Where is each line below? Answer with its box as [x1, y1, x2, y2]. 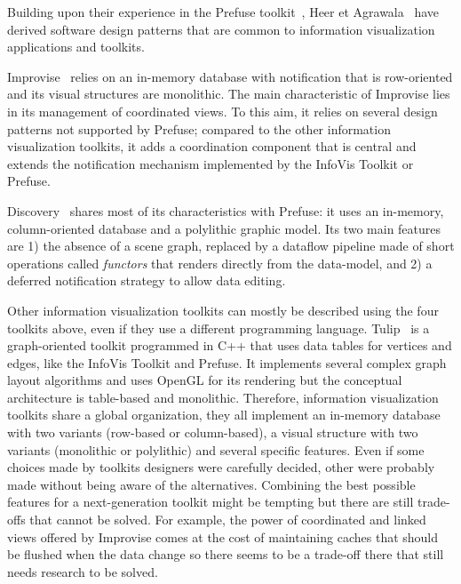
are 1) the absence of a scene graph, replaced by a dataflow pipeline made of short [7, 236, 455, 255]
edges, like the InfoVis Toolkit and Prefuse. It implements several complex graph [7, 353, 447, 372]
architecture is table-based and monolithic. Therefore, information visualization [7, 388, 439, 406]
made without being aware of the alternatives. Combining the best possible [7, 475, 416, 493]
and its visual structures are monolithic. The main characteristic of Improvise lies [7, 84, 450, 103]
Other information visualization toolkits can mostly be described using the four [7, 300, 439, 319]
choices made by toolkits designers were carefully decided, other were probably [7, 458, 435, 476]
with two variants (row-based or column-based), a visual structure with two [7, 423, 418, 442]
